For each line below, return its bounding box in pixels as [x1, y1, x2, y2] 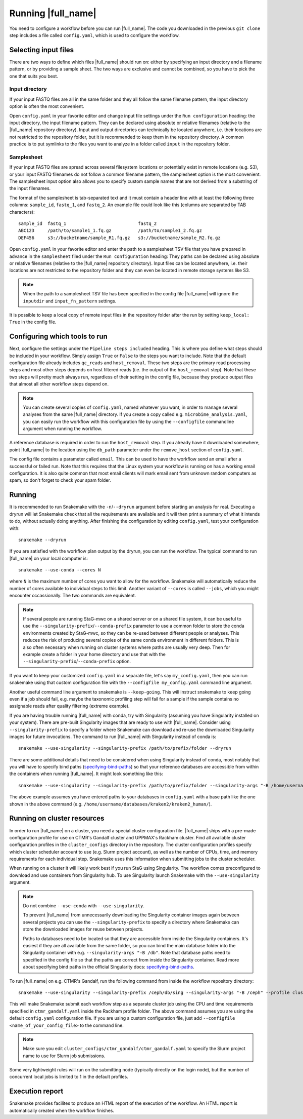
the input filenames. [9, 185, 51, 191]
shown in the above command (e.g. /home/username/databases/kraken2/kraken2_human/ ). [9, 801, 212, 807]
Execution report [9, 1087, 64, 1096]
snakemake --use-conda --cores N [18, 567, 101, 573]
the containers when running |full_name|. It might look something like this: [9, 770, 164, 777]
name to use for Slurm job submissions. [23, 1053, 106, 1059]
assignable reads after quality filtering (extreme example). [9, 703, 130, 709]
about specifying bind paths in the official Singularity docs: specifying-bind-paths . [23, 964, 194, 970]
